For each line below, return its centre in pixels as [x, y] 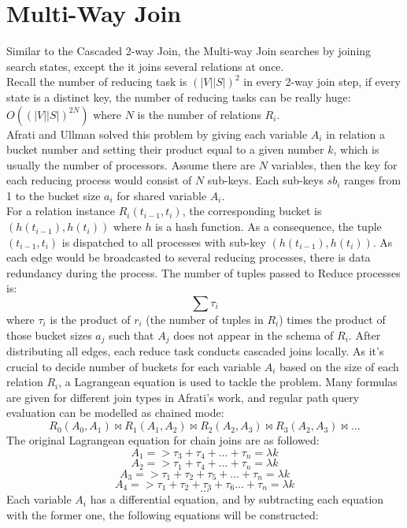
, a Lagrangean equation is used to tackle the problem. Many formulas [228, 382]
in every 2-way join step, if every [322, 82]
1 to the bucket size [54, 195]
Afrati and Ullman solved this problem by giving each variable [157, 134]
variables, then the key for [334, 164]
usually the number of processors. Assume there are [131, 164]
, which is [356, 149]
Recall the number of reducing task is [97, 82]
